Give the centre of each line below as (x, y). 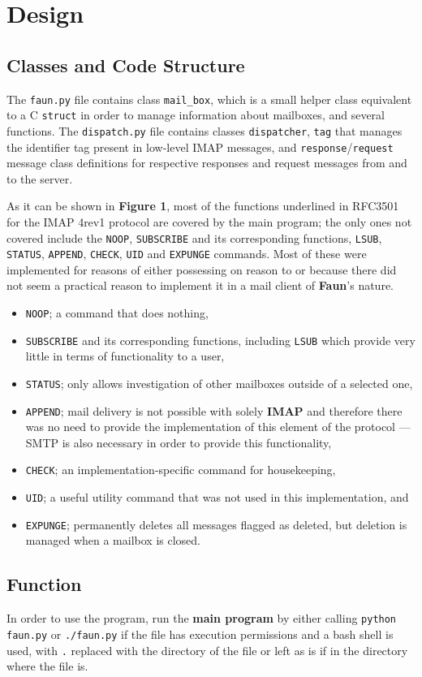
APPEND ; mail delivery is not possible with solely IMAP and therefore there (214, 410)
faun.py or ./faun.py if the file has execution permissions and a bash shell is (200, 634)
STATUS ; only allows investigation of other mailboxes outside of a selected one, (219, 383)
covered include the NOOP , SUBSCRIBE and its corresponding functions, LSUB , (194, 237)
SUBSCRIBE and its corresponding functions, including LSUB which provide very (220, 340)
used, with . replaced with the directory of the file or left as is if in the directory (207, 650)
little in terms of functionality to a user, (125, 356)
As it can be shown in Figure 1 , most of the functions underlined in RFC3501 (203, 206)
